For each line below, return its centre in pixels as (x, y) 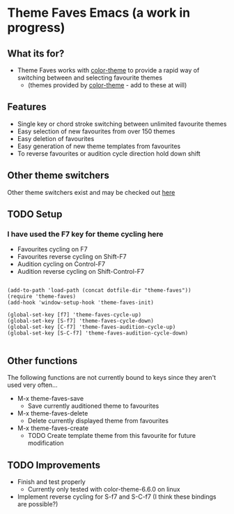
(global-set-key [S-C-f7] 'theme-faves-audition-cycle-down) (98, 333)
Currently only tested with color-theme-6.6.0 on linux (104, 489)
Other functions (42, 361)
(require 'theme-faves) (42, 297)
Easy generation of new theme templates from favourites (99, 146)
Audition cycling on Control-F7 (61, 264)
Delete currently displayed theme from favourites (98, 421)
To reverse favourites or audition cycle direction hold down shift (109, 153)
